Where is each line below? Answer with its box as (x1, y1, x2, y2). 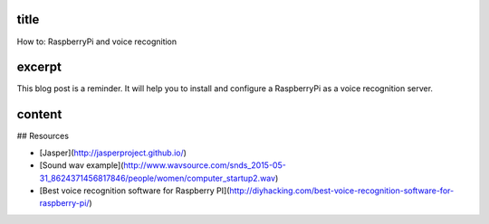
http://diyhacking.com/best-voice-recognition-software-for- (229, 185, 455, 196)
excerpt (16, 60, 62, 75)
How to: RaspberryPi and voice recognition (16, 36, 177, 47)
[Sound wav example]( (39, 160, 124, 171)
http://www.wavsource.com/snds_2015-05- (123, 160, 287, 171)
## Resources (16, 131, 70, 142)
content (16, 107, 62, 122)
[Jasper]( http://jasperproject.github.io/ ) (39, 147, 187, 158)
